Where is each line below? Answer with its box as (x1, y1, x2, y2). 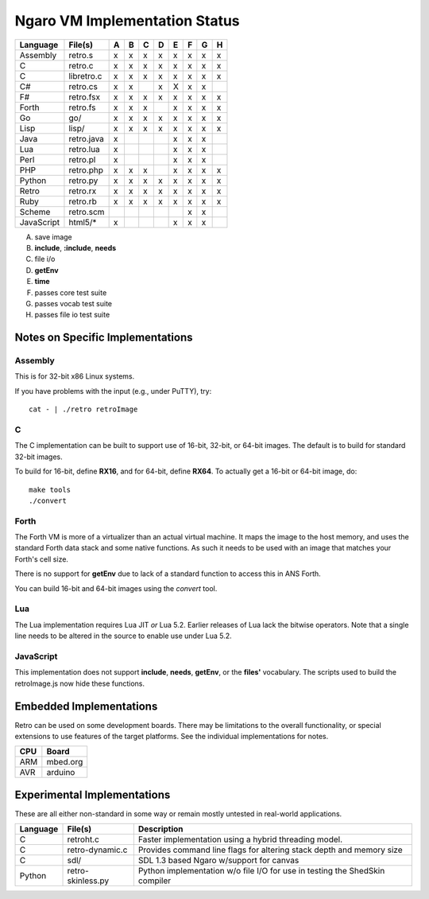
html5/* (68, 216, 97, 228)
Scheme (19, 206, 51, 217)
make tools (29, 485, 71, 494)
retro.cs (68, 80, 99, 91)
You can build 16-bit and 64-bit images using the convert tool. (14, 583, 218, 593)
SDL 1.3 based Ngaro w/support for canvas (137, 855, 300, 866)
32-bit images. (14, 452, 63, 461)
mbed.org (46, 757, 83, 768)
